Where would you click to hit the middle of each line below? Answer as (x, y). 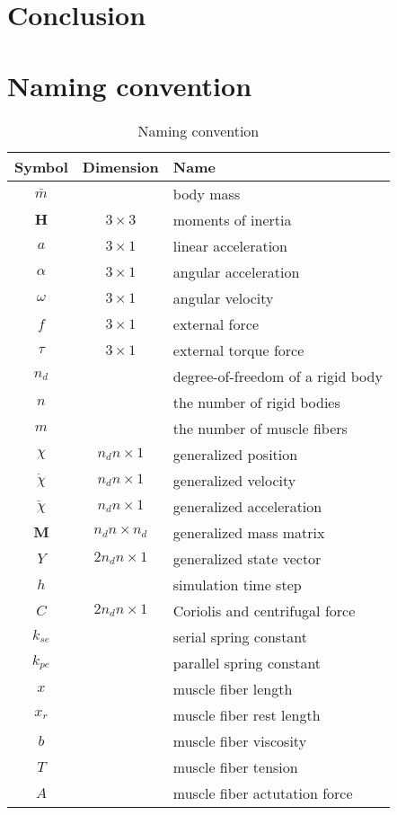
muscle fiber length (233, 688)
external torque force (238, 350)
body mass (207, 193)
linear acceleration (230, 245)
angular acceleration (236, 271)
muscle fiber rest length (247, 714)
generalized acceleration (247, 506)
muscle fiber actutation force (263, 793)
